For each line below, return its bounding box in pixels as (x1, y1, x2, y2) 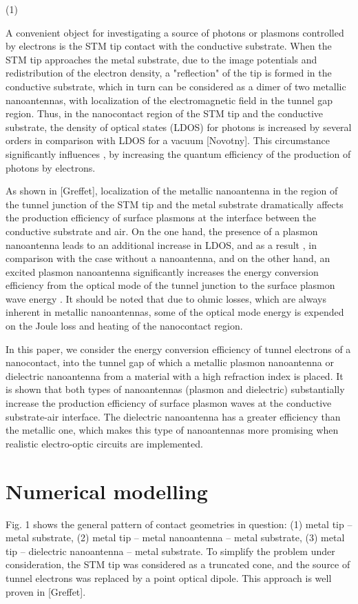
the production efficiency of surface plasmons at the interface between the (6, 210, 317, 225)
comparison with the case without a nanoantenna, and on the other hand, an (6, 251, 330, 265)
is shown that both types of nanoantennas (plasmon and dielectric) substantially (6, 382, 345, 396)
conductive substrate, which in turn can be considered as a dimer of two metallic (6, 79, 346, 93)
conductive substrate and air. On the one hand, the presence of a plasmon (6, 223, 318, 238)
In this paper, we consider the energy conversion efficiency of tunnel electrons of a (6, 341, 351, 356)
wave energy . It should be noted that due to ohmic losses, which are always (6, 291, 326, 305)
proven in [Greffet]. (6, 584, 86, 598)
